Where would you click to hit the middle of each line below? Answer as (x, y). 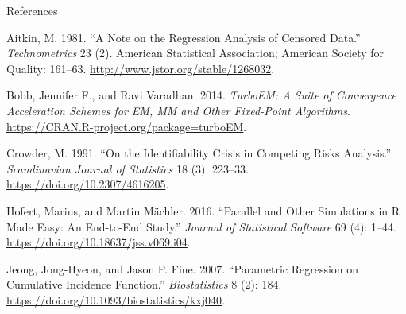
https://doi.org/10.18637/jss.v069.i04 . (99, 242)
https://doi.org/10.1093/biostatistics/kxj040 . (116, 299)
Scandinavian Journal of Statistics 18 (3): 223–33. (128, 168)
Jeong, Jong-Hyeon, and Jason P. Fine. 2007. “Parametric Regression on (183, 268)
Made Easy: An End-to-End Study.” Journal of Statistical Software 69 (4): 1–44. (201, 226)
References (32, 10)
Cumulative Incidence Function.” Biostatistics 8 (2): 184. (144, 284)
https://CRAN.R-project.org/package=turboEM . (127, 126)
